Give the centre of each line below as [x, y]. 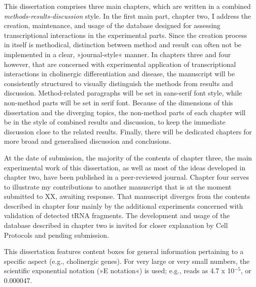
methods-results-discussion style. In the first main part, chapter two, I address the [128, 16]
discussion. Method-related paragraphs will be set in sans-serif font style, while [123, 93]
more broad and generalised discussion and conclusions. [88, 141]
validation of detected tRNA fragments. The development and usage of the [117, 215]
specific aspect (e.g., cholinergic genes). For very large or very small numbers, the [127, 261]
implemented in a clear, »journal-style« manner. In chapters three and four [117, 54]
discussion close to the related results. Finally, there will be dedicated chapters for [128, 131]
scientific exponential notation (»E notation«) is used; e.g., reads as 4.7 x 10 [119, 271]
